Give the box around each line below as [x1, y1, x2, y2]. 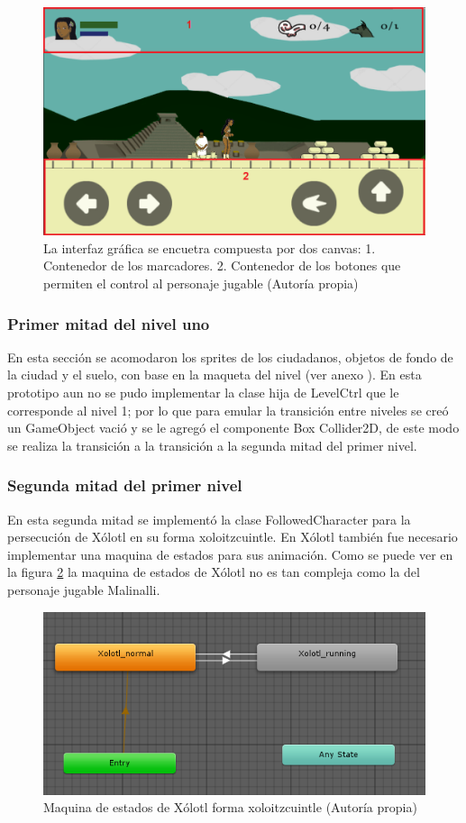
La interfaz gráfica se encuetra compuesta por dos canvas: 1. [43, 238, 376, 257]
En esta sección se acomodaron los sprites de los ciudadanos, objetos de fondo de [7, 347, 453, 366]
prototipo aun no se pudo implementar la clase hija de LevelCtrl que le [7, 383, 399, 401]
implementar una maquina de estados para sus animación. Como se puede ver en [7, 544, 453, 563]
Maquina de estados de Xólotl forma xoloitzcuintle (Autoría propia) [43, 798, 417, 817]
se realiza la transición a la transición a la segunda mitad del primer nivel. [7, 435, 417, 454]
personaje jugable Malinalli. [7, 580, 160, 599]
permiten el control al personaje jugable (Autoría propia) [43, 274, 359, 292]
